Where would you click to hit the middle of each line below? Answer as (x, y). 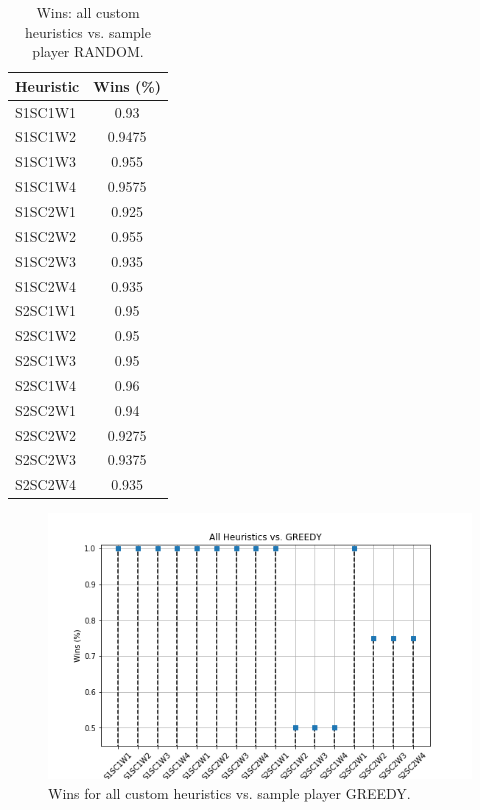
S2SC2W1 (46, 409)
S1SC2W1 (46, 211)
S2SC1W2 (46, 335)
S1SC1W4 (46, 186)
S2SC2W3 (46, 459)
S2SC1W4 (46, 384)
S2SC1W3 (46, 360)
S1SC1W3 (46, 161)
